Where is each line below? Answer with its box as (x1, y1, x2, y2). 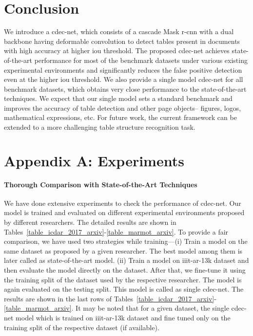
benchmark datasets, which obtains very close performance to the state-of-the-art (4, 83, 247, 94)
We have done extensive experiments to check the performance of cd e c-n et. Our (4, 198, 241, 208)
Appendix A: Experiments (4, 150, 184, 170)
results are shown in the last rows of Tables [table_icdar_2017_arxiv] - (4, 293, 216, 303)
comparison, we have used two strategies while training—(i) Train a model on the (4, 236, 248, 246)
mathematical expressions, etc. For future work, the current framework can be (4, 112, 237, 122)
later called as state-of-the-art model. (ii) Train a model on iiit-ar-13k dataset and (4, 255, 249, 265)
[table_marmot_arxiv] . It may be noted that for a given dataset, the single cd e (4, 303, 241, 313)
